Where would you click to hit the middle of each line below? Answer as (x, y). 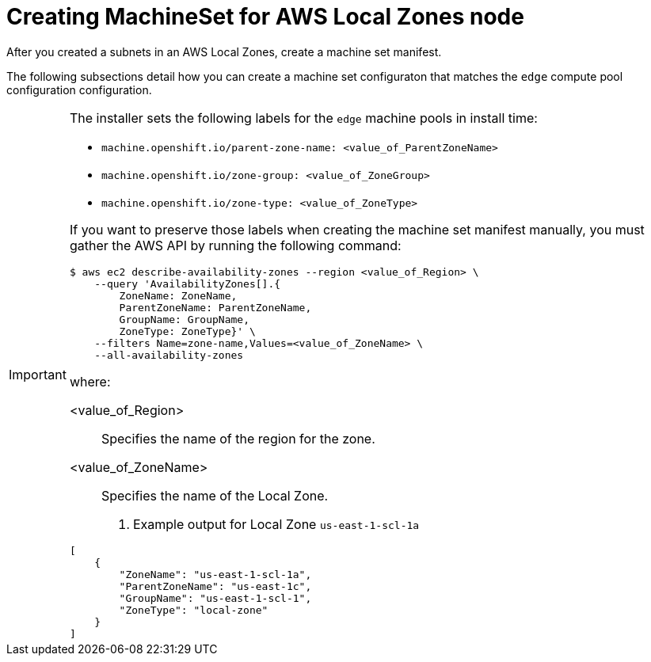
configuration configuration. (79, 89)
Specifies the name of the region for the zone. (238, 438)
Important (38, 375)
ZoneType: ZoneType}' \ (187, 331)
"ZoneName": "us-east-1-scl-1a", (215, 574)
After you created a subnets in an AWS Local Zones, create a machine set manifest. (224, 51)
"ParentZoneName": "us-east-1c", (215, 586)
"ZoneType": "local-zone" (194, 610)
